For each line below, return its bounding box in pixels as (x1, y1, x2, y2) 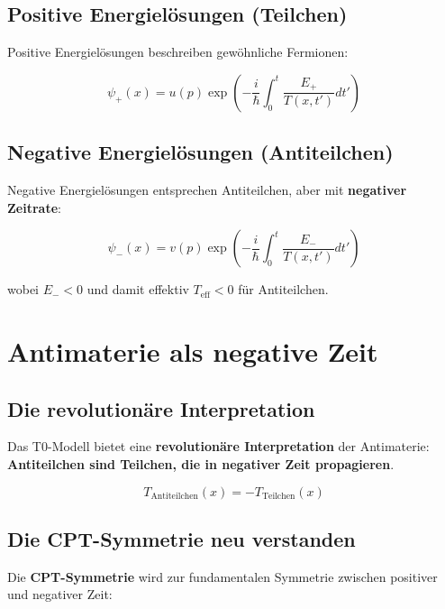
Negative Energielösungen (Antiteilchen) (7, 138, 394, 166)
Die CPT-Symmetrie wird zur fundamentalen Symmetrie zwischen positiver (7, 567, 438, 586)
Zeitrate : (7, 198, 61, 217)
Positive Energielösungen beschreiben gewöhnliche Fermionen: (7, 42, 349, 61)
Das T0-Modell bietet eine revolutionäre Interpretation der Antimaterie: (7, 437, 430, 456)
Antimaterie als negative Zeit (7, 332, 378, 369)
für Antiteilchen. (238, 280, 329, 299)
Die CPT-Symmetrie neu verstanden (7, 524, 356, 552)
